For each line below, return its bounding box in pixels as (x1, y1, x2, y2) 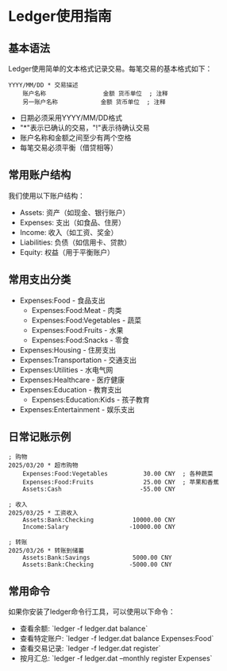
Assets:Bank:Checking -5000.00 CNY (22, 561, 172, 569)
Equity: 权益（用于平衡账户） (19, 247, 115, 256)
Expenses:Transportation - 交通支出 (19, 355, 137, 364)
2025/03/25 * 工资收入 (8, 509, 79, 517)
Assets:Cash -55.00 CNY (22, 485, 176, 493)
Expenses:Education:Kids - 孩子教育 (31, 395, 150, 404)
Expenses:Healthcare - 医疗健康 (19, 375, 125, 384)
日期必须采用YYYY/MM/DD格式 (19, 113, 123, 122)
